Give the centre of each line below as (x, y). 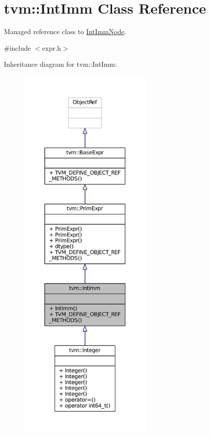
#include (18, 47)
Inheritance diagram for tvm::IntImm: (60, 64)
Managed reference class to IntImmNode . (65, 31)
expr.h (52, 47)
